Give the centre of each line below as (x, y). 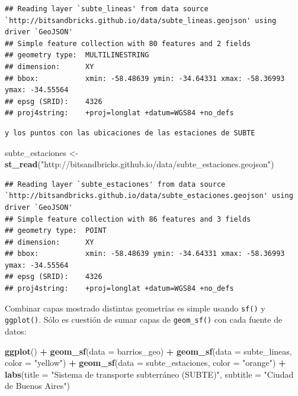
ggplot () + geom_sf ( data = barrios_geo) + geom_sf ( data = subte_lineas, (148, 351)
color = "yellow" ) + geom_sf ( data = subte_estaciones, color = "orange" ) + (145, 363)
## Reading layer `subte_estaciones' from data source (115, 184)
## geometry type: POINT (56, 231)
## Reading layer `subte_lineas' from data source (107, 9)
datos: (16, 331)
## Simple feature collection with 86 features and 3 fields (128, 219)
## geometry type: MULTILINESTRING (77, 55)
